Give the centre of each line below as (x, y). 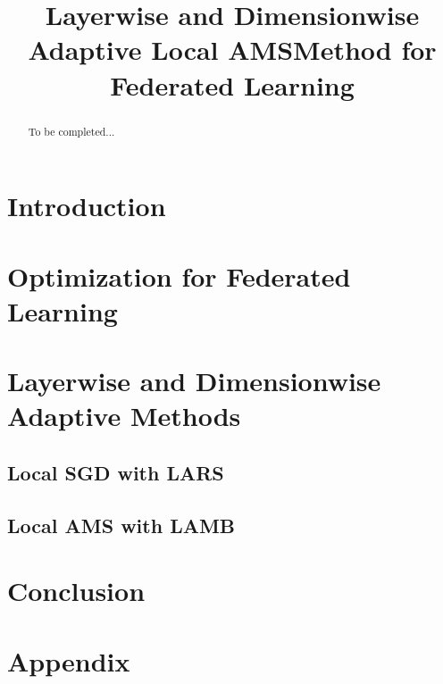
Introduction (87, 206)
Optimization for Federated (179, 275)
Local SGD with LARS (116, 472)
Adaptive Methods (124, 416)
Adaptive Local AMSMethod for (232, 50)
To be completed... (71, 131)
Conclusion (76, 591)
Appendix (69, 660)
